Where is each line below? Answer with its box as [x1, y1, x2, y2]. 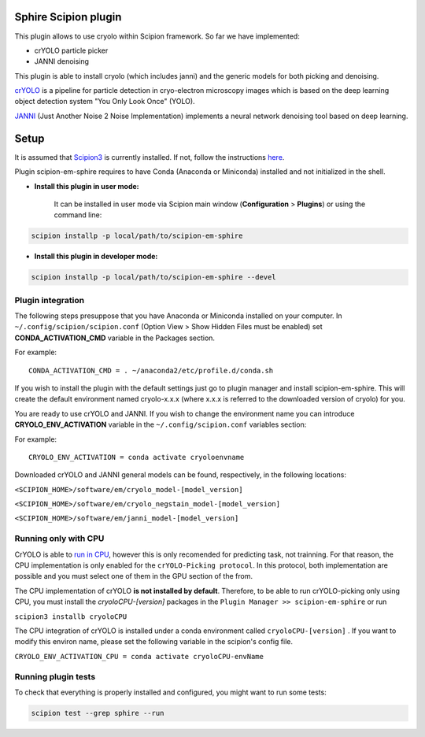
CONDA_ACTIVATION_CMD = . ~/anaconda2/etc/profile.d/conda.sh [28, 366, 274, 375]
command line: [54, 210, 102, 220]
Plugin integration [14, 294, 85, 306]
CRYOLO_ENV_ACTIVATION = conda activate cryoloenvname [28, 453, 245, 461]
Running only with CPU [14, 533, 105, 544]
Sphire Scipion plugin [14, 10, 122, 24]
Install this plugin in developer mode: [34, 252, 158, 261]
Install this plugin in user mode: [34, 181, 139, 191]
